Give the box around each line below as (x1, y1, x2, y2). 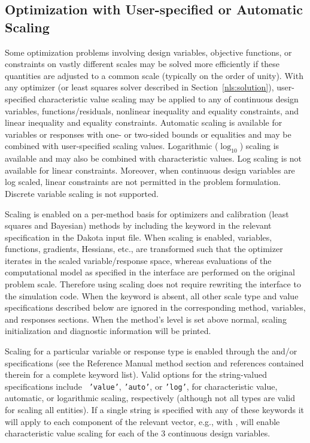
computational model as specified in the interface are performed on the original (5, 266, 295, 278)
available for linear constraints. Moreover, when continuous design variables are (5, 163, 295, 176)
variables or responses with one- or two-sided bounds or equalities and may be (5, 128, 291, 140)
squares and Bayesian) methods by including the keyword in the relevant (5, 219, 272, 232)
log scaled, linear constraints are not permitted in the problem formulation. (5, 175, 281, 188)
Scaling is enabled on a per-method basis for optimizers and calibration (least (5, 207, 289, 220)
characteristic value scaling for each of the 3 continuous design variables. (5, 427, 271, 439)
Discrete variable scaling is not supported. (5, 187, 159, 199)
